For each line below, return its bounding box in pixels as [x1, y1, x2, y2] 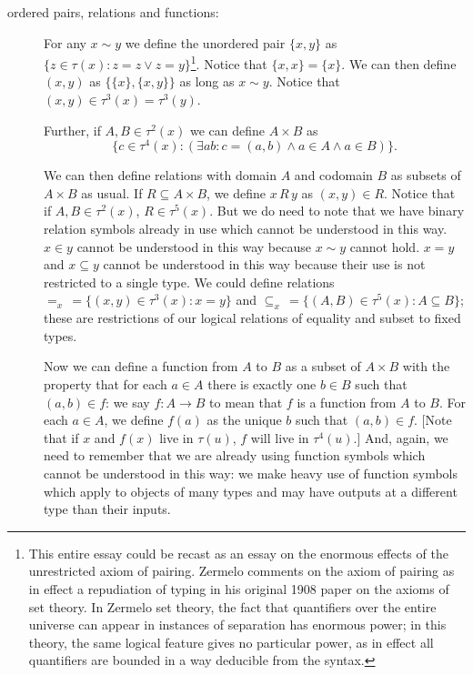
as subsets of [390, 166, 461, 185]
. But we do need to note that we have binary [209, 201, 465, 220]
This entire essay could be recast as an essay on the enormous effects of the [28, 543, 448, 562]
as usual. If [81, 183, 143, 202]
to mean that [209, 392, 283, 411]
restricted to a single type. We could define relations [44, 272, 335, 291]
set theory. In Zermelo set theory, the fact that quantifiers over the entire [28, 597, 437, 616]
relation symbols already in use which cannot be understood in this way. [44, 219, 448, 238]
